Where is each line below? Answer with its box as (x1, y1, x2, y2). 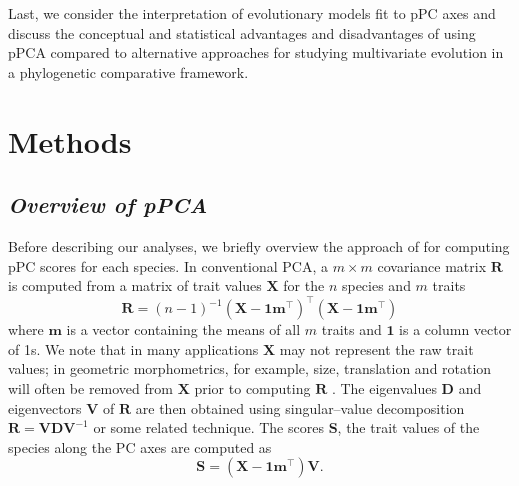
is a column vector (399, 319, 512, 340)
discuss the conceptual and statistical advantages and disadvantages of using (8, 22, 476, 43)
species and (341, 275, 411, 296)
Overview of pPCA (8, 189, 208, 220)
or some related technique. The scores (93, 417, 324, 438)
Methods (8, 120, 132, 161)
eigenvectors (8, 397, 82, 418)
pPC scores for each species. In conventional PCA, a (8, 255, 329, 276)
